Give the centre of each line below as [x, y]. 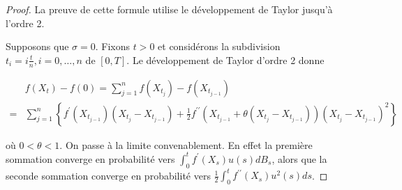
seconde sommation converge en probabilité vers [108, 175]
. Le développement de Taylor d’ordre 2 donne [225, 60]
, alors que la [299, 158]
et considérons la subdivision [219, 46]
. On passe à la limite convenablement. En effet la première [186, 144]
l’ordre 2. [25, 23]
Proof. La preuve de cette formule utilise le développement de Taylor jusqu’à [169, 9]
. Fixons [112, 46]
